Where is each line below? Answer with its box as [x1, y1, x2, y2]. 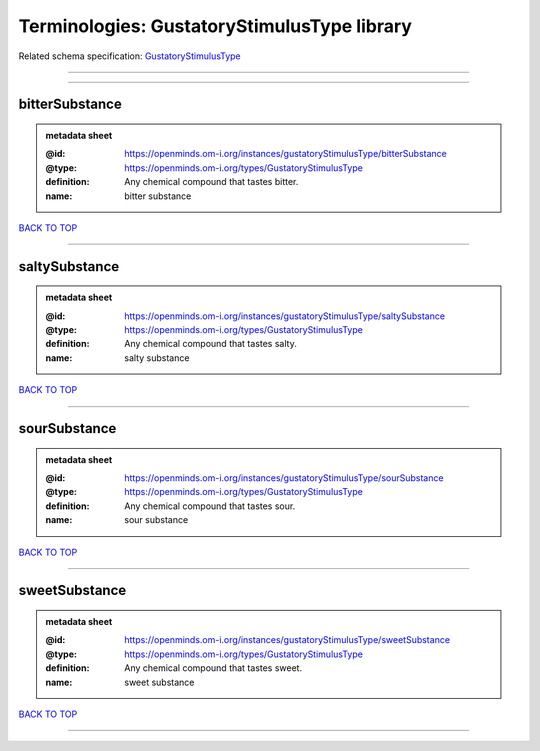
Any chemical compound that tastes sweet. [124, 662, 303, 674]
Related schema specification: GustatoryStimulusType [18, 50, 242, 62]
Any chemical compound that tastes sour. [124, 500, 296, 512]
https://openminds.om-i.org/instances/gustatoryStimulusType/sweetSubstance [124, 634, 450, 646]
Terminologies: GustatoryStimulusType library [18, 15, 412, 37]
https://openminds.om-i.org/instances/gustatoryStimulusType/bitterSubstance [124, 148, 447, 160]
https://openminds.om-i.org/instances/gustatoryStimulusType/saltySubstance [124, 310, 445, 322]
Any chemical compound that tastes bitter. [124, 176, 299, 188]
